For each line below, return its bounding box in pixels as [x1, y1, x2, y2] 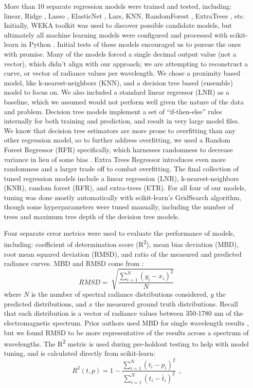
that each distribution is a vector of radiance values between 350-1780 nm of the [4, 308, 243, 318]
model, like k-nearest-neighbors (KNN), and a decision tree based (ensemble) [4, 77, 233, 87]
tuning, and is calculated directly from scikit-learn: [4, 348, 156, 358]
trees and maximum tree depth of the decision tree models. [4, 211, 180, 222]
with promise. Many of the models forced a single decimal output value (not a [4, 48, 236, 59]
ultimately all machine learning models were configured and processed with [4, 29, 228, 40]
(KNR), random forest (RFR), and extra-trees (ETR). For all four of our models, [4, 183, 246, 193]
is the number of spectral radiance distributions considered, [31, 289, 208, 299]
